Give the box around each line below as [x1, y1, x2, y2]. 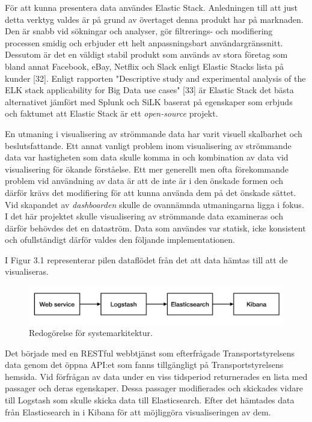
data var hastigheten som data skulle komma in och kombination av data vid [5, 151, 289, 164]
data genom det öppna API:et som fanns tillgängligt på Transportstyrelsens [5, 358, 284, 371]
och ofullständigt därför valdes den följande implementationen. [5, 233, 235, 246]
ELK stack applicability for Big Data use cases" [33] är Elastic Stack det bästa [5, 84, 294, 96]
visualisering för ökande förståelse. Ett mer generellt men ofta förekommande [5, 162, 289, 175]
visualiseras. [5, 265, 49, 278]
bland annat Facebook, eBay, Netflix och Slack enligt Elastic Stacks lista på [5, 60, 284, 72]
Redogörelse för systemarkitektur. [29, 326, 153, 338]
